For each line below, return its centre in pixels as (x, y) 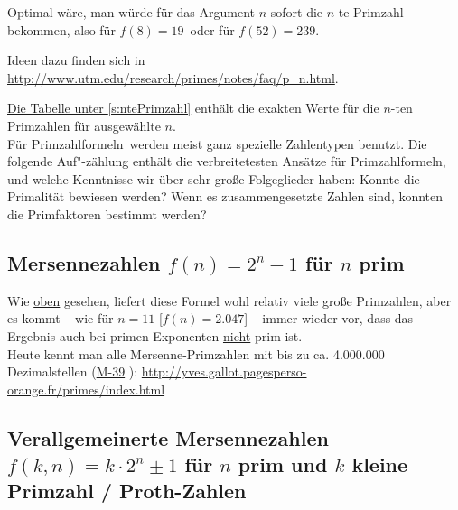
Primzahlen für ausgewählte (84, 125)
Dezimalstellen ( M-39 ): (73, 371)
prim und (283, 464)
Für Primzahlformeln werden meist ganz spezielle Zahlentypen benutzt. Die (217, 143)
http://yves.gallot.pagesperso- (224, 371)
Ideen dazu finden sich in (76, 60)
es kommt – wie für (61, 318)
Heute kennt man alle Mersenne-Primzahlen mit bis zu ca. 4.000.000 (196, 353)
